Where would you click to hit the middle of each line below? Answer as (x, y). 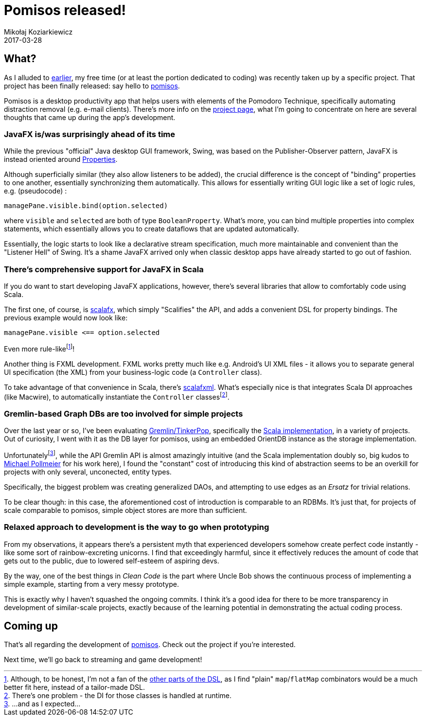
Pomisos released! (65, 10)
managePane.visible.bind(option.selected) (86, 206)
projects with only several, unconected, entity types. (88, 472)
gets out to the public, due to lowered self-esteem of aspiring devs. (112, 561)
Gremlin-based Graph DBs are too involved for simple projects (124, 413)
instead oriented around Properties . (61, 159)
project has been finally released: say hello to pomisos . (92, 86)
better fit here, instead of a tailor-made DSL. (74, 687)
